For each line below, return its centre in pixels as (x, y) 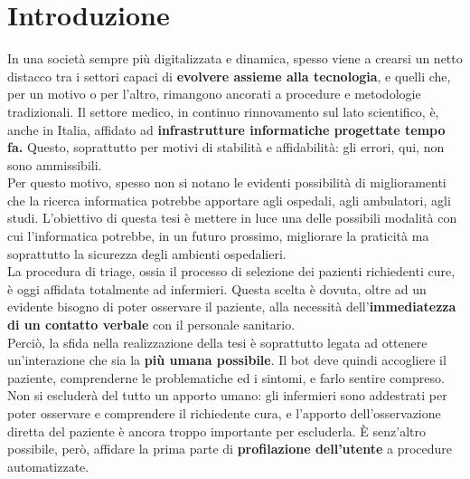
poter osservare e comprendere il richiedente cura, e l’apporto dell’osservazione (224, 413)
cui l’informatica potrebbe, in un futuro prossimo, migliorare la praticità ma (218, 236)
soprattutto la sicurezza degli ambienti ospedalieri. (147, 253)
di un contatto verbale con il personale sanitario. (151, 325)
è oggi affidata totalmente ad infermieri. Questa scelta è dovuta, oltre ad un (217, 288)
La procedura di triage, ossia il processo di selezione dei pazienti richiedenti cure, (231, 271)
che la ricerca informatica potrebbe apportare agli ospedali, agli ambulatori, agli (229, 200)
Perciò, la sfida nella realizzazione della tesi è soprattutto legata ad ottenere (217, 342)
